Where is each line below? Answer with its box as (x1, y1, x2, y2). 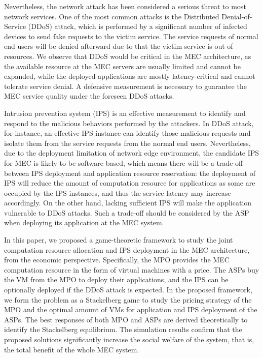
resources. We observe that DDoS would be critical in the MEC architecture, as (4, 50, 251, 61)
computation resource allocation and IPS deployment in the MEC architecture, (4, 244, 250, 255)
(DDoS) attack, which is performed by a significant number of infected (28, 21, 247, 32)
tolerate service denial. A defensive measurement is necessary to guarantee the (4, 80, 247, 91)
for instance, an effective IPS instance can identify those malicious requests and (4, 128, 251, 138)
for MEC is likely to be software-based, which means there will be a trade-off (4, 157, 243, 168)
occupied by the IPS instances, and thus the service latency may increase (4, 187, 231, 198)
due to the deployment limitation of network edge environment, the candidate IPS (4, 147, 259, 158)
